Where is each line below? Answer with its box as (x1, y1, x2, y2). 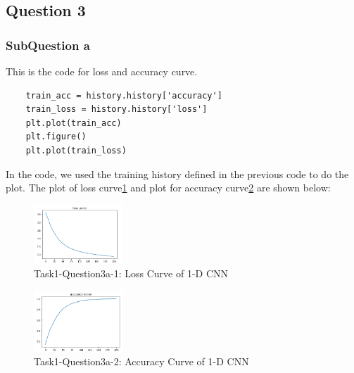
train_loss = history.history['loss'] (25, 104, 208, 115)
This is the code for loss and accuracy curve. (6, 64, 198, 78)
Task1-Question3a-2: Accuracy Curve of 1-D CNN (34, 354, 249, 369)
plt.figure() (25, 132, 87, 142)
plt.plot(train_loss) (25, 145, 127, 156)
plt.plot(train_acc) (25, 118, 122, 128)
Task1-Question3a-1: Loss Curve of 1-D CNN (34, 266, 229, 281)
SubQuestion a (6, 36, 90, 53)
